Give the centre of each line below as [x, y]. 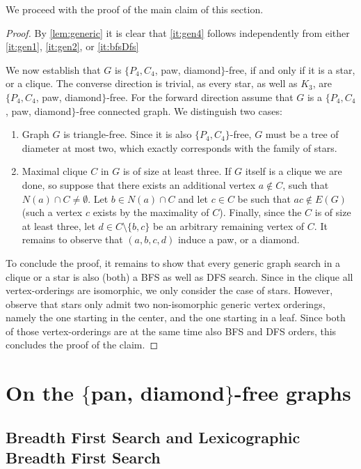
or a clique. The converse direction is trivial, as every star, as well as [152, 83]
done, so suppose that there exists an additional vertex [139, 184]
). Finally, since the [260, 212]
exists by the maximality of [151, 212]
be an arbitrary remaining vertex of [228, 225]
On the [40, 393]
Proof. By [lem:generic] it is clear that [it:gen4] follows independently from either [178, 32]
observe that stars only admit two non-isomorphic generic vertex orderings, [166, 303]
